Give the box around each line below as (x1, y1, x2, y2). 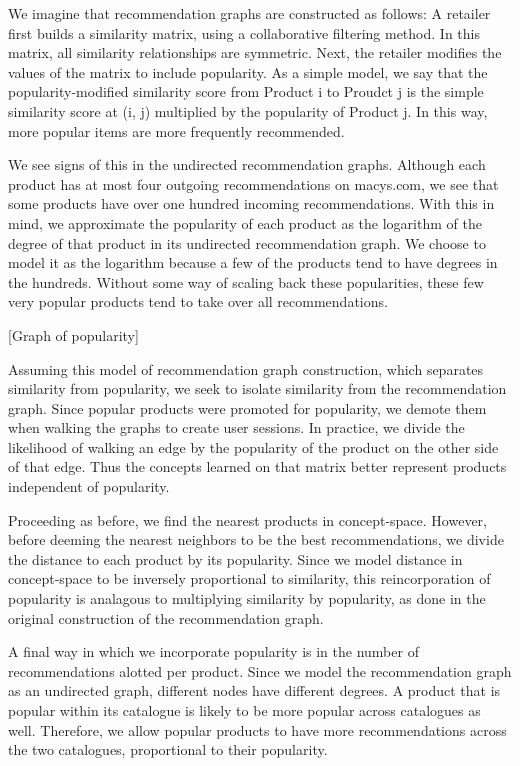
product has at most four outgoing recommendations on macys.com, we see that (8, 173, 499, 194)
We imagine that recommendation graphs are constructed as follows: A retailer (8, 3, 491, 23)
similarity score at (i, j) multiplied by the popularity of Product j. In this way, (8, 100, 488, 121)
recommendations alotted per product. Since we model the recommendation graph (8, 660, 512, 681)
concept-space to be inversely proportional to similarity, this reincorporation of (8, 568, 491, 589)
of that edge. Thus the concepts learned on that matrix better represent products (8, 456, 507, 477)
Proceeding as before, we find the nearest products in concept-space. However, (8, 509, 487, 530)
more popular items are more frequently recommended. (8, 120, 345, 141)
